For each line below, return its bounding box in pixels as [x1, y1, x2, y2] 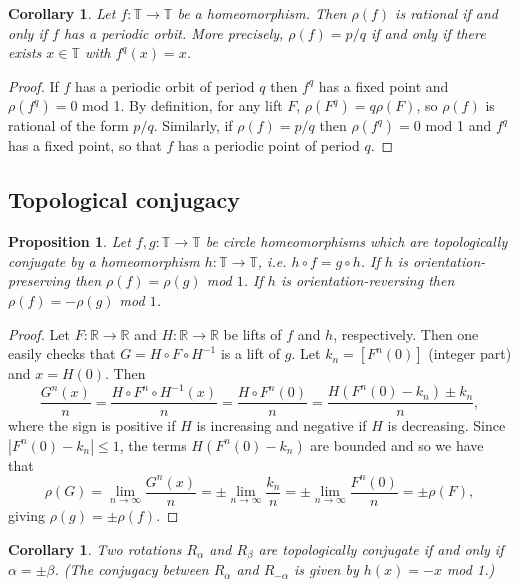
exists [8, 42, 42, 63]
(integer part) [428, 343, 512, 364]
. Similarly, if [153, 115, 233, 136]
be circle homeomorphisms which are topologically [205, 231, 508, 252]
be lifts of [223, 323, 282, 344]
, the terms [119, 434, 187, 455]
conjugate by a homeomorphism [8, 250, 200, 271]
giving [8, 505, 45, 526]
